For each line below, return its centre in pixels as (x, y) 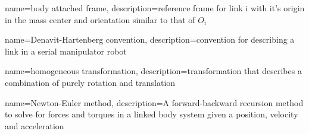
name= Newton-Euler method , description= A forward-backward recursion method (154, 102)
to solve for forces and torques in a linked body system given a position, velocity (152, 114)
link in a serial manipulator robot (66, 51)
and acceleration (35, 125)
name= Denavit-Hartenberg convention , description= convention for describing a (150, 39)
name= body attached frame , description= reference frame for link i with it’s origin (155, 8)
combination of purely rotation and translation (90, 82)
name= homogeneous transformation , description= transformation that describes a (153, 71)
